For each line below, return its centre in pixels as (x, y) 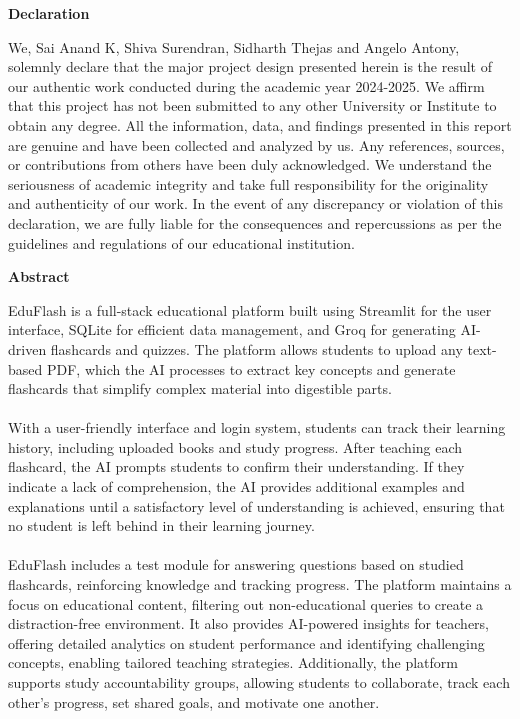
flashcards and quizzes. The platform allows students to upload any (256, 348)
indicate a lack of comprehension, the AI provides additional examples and (236, 486)
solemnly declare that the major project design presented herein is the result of (250, 66)
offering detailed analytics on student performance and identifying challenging (246, 642)
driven (27, 348)
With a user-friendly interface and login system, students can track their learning (257, 427)
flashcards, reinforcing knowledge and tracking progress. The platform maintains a (260, 584)
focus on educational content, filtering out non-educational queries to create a (246, 603)
